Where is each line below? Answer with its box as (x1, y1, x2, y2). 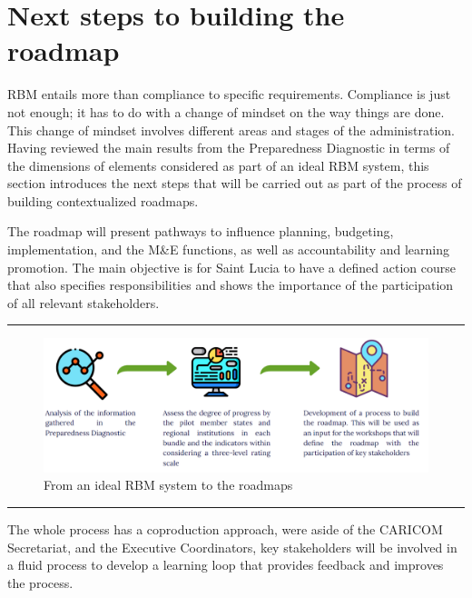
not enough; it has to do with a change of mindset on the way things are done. (7, 102, 445, 121)
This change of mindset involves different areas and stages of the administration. (7, 120, 455, 139)
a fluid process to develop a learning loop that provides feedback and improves (7, 555, 444, 574)
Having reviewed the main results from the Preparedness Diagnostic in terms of (7, 138, 450, 157)
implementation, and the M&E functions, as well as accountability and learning (7, 240, 450, 259)
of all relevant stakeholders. (7, 293, 160, 312)
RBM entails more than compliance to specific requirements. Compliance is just (7, 85, 451, 104)
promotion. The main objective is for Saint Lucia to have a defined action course (7, 257, 456, 276)
